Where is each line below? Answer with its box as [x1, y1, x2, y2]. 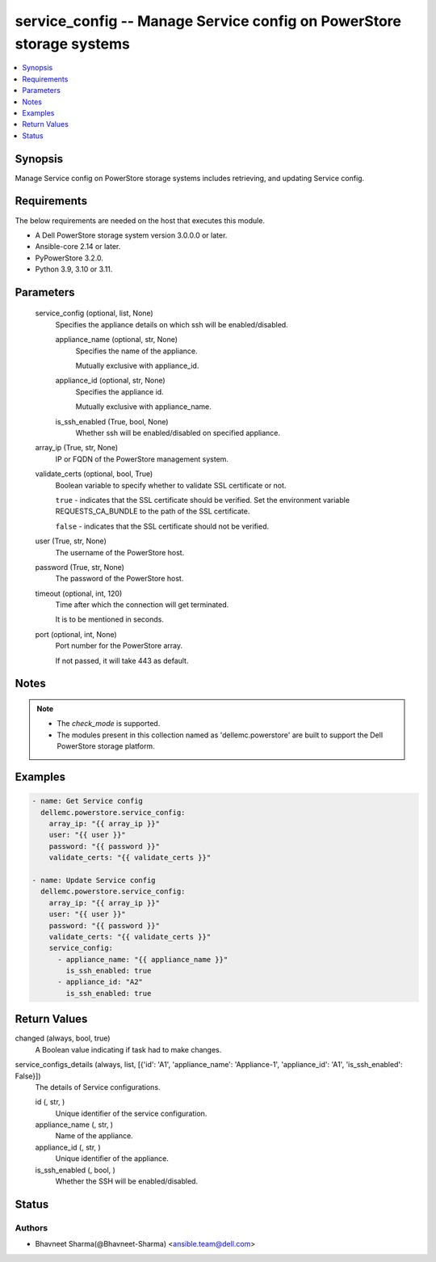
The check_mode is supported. [57, 719, 161, 728]
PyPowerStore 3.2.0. [35, 253, 104, 263]
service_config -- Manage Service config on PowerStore [15, 12, 401, 30]
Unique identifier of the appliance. [55, 1154, 169, 1163]
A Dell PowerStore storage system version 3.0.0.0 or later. [35, 230, 228, 240]
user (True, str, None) [35, 536, 107, 546]
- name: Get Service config [31, 796, 143, 806]
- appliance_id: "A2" [57, 977, 143, 986]
